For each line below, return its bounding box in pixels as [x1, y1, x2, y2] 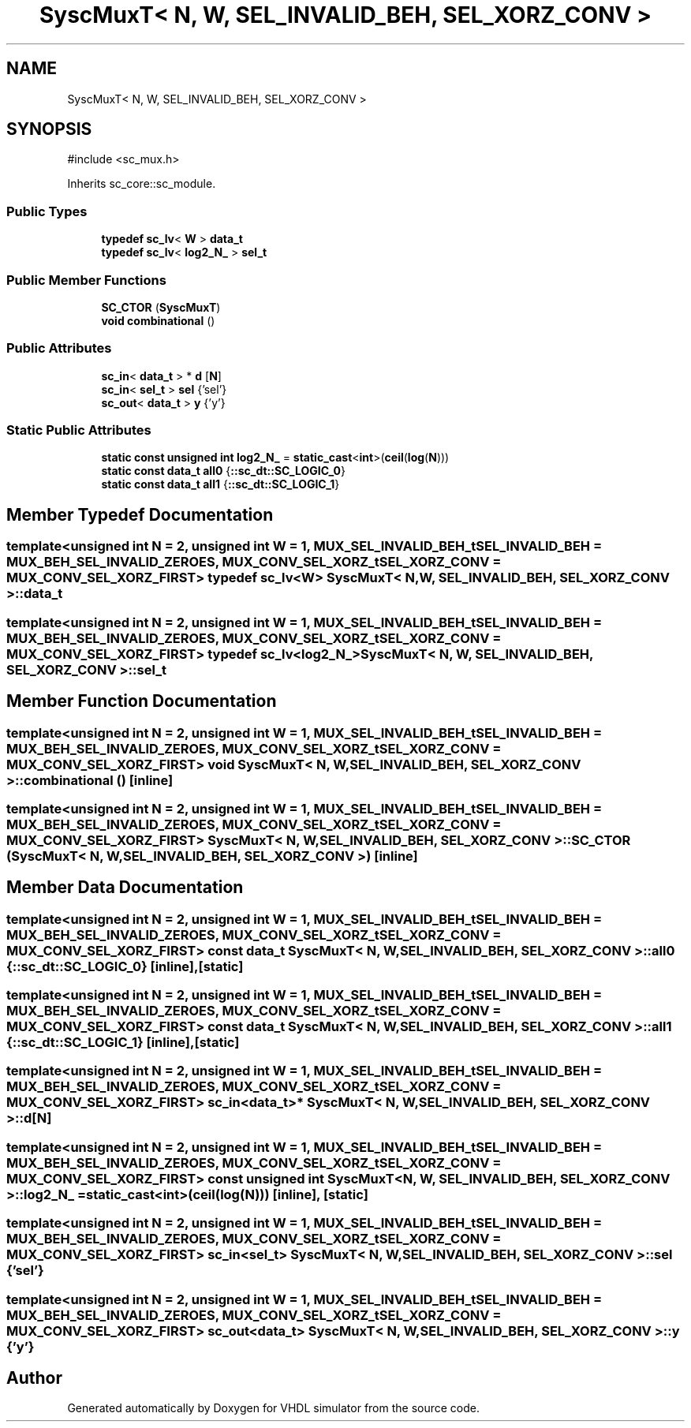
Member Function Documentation [6, 691, 277, 712]
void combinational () [101, 313, 215, 327]
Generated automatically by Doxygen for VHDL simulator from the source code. [67, 1401, 480, 1415]
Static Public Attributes [6, 422, 151, 439]
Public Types [6, 203, 88, 219]
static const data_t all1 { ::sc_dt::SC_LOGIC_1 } [101, 477, 340, 492]
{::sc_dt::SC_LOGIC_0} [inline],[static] [6, 958, 244, 974]
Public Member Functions [6, 271, 166, 288]
